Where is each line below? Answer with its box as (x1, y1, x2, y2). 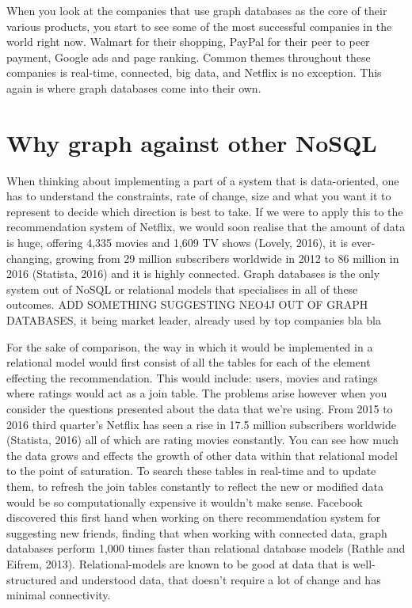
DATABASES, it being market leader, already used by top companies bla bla (6, 312, 381, 329)
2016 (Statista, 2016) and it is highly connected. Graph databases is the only (6, 265, 380, 282)
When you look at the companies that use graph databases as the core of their (6, 2, 387, 18)
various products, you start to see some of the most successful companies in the (6, 17, 392, 34)
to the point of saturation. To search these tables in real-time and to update (6, 462, 376, 479)
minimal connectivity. (6, 587, 111, 603)
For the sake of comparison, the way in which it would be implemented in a (6, 338, 373, 355)
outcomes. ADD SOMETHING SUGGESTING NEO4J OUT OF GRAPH (6, 296, 368, 313)
